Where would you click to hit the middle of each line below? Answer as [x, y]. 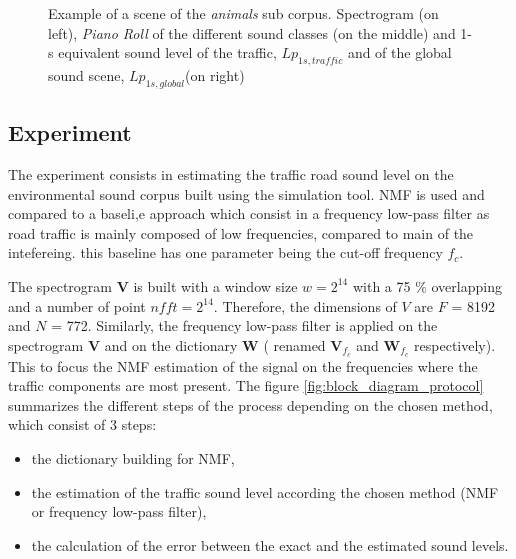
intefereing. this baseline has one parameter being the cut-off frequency [225, 252]
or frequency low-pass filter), [119, 511]
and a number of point [77, 305]
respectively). [455, 344]
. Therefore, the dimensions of [305, 305]
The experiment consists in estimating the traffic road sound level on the [231, 173]
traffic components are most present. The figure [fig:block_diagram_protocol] [246, 385]
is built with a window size [215, 285]
